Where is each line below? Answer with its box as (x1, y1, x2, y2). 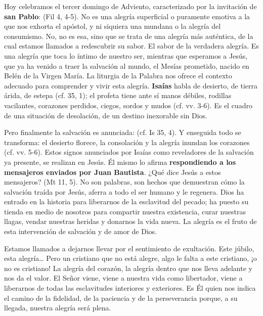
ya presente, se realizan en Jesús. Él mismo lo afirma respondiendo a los (4, 156, 236, 167)
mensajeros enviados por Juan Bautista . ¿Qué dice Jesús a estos (4, 166, 221, 177)
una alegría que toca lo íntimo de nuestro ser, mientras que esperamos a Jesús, (4, 50, 248, 61)
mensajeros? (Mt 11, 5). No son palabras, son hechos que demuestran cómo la (4, 176, 245, 187)
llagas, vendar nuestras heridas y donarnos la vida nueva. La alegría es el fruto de (4, 216, 257, 227)
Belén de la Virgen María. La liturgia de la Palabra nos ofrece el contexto (4, 70, 232, 81)
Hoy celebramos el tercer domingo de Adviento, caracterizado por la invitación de (4, 1, 257, 11)
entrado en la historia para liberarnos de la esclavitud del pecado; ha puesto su (4, 196, 249, 207)
